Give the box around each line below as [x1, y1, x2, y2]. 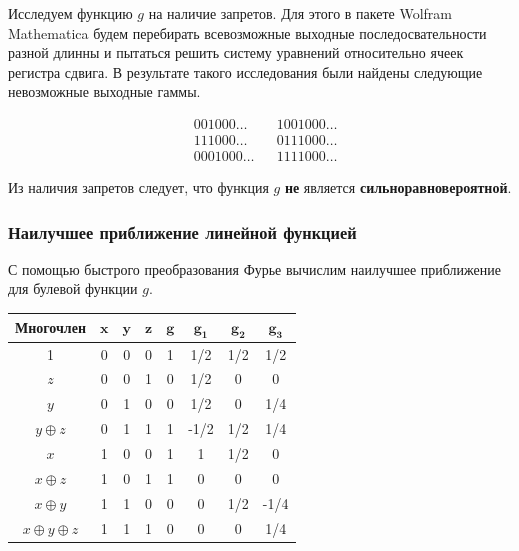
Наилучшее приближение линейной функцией [8, 219, 357, 244]
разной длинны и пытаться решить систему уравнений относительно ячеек [8, 42, 464, 63]
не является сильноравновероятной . [284, 177, 512, 198]
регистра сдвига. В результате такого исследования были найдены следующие [8, 61, 483, 82]
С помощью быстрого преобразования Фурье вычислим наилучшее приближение [8, 258, 501, 279]
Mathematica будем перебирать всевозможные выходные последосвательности [8, 22, 487, 43]
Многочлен [15, 317, 86, 338]
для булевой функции [8, 278, 138, 299]
